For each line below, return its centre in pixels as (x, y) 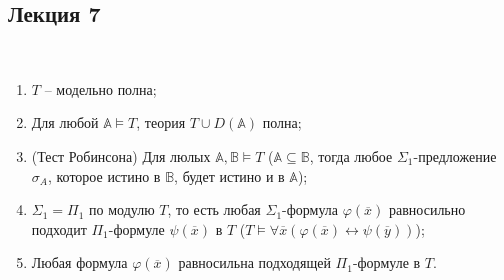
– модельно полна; (100, 88)
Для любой (65, 122)
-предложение (455, 155)
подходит (59, 228)
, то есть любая (214, 209)
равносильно (427, 209)
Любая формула (79, 262)
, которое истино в (104, 175)
